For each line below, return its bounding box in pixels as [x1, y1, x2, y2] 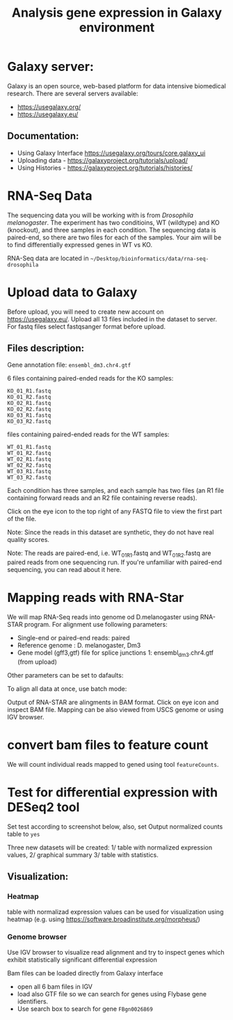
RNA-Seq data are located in [7, 254, 89, 262]
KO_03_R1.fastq [7, 412, 51, 419]
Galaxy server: [7, 59, 94, 74]
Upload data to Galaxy [7, 284, 138, 300]
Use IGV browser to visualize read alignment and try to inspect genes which [7, 948, 225, 956]
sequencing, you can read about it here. [7, 566, 122, 574]
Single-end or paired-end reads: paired [17, 634, 130, 642]
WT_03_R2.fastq [7, 475, 51, 481]
